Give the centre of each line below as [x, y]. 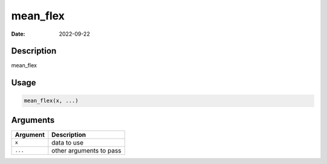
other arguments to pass [87, 150]
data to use [68, 142]
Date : [18, 34]
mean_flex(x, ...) [51, 101]
